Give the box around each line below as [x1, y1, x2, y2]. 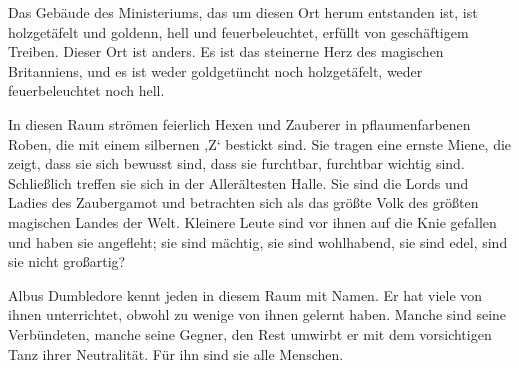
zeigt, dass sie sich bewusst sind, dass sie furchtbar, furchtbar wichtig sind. [8, 153, 465, 174]
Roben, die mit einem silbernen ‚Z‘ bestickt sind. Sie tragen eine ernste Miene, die [8, 133, 512, 154]
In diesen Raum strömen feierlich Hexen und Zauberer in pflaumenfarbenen [8, 113, 471, 134]
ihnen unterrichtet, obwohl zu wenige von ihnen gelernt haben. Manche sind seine [8, 304, 507, 325]
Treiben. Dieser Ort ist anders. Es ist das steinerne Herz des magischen [8, 41, 444, 62]
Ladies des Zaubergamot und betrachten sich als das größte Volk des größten [8, 192, 479, 213]
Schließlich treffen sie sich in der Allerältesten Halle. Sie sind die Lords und [8, 172, 469, 193]
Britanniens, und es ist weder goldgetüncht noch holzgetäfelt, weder [8, 60, 423, 81]
